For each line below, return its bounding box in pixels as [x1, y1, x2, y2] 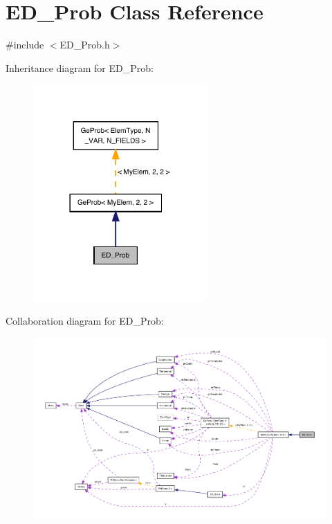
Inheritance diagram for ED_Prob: [6, 60, 154, 75]
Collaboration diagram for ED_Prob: [6, 314, 164, 328]
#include [6, 37, 44, 52]
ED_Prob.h [59, 37, 110, 52]
